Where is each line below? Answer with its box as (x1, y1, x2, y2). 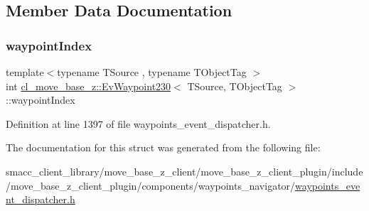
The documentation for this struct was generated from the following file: (6, 140, 321, 155)
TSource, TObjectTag (187, 78, 282, 93)
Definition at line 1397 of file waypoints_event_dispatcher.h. (6, 116, 271, 131)
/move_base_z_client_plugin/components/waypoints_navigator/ (6, 178, 296, 193)
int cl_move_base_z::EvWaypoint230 (6, 78, 171, 93)
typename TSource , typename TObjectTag (57, 65, 247, 79)
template (6, 65, 44, 79)
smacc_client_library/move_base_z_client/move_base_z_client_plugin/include (6, 163, 363, 178)
